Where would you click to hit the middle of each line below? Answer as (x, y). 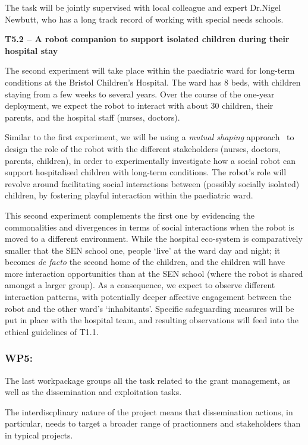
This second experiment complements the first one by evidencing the (130, 215)
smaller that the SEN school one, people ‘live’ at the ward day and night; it (143, 250)
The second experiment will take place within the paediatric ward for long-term (150, 70)
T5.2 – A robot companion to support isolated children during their (147, 39)
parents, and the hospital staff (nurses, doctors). (92, 117)
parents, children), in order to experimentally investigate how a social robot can (150, 160)
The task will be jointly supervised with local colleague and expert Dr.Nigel (143, 7)
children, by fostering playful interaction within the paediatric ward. (129, 195)
